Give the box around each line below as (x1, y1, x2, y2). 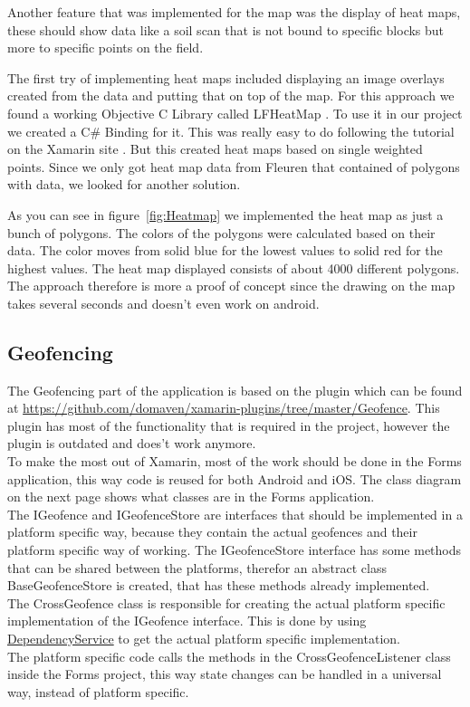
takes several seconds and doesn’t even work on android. (7, 293, 320, 312)
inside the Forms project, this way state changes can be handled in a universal (7, 664, 442, 683)
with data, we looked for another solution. (7, 175, 241, 194)
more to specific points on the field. (7, 38, 204, 57)
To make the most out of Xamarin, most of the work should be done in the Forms (7, 452, 462, 471)
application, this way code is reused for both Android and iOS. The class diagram (7, 469, 462, 488)
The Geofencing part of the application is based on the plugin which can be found (7, 380, 463, 399)
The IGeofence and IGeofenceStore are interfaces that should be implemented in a (7, 504, 463, 523)
